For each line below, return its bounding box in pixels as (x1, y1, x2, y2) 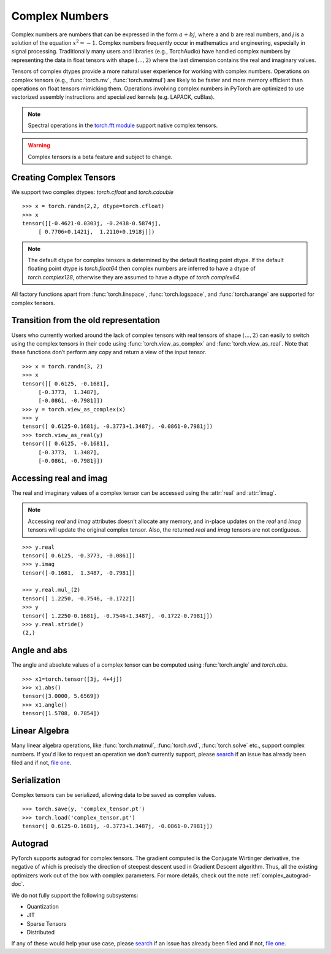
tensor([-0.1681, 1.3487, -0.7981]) (22, 569, 136, 576)
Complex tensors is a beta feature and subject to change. (28, 153, 173, 160)
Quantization (26, 902, 59, 910)
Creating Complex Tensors (11, 172, 116, 182)
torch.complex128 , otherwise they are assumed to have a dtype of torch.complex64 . (28, 273, 242, 281)
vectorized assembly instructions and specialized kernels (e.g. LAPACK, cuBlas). (11, 93, 215, 101)
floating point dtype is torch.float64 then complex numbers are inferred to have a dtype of (28, 265, 256, 273)
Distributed (26, 929, 55, 936)
